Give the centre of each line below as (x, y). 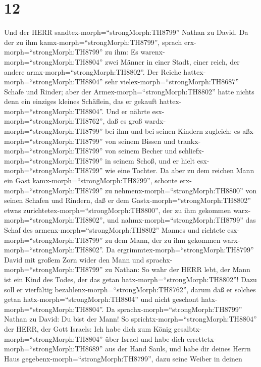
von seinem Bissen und (140, 141)
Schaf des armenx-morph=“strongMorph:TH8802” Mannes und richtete (115, 230)
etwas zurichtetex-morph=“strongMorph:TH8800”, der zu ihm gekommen (118, 210)
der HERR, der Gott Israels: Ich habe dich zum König (88, 328)
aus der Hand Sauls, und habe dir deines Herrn (178, 349)
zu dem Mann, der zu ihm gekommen (163, 240)
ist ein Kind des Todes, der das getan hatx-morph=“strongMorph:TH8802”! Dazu (130, 279)
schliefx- (192, 151)
